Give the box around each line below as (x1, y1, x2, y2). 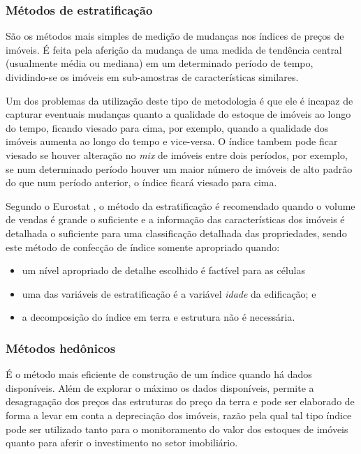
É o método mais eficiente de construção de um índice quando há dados (6, 367, 312, 381)
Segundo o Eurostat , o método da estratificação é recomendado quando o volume (6, 198, 355, 213)
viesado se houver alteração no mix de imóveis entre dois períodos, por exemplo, (6, 147, 348, 162)
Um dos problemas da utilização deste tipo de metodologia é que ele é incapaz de (6, 93, 353, 107)
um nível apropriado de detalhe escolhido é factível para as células (22, 263, 305, 278)
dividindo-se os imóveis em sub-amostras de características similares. (6, 70, 299, 84)
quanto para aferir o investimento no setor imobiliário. (6, 435, 238, 450)
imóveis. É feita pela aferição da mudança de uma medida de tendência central (6, 42, 342, 56)
